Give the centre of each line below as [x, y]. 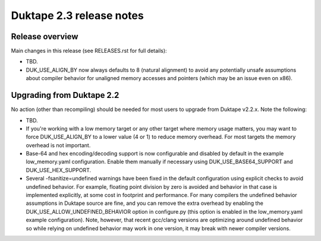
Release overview [45, 37]
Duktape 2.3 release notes [77, 15]
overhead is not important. [58, 145]
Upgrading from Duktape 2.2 [65, 95]
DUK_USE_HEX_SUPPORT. [59, 170]
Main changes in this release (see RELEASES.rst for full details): [89, 51]
